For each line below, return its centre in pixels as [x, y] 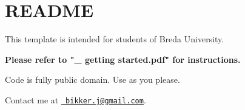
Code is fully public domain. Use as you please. [92, 79]
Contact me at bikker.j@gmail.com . [76, 99]
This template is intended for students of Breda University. [115, 39]
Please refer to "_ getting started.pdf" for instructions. [123, 59]
